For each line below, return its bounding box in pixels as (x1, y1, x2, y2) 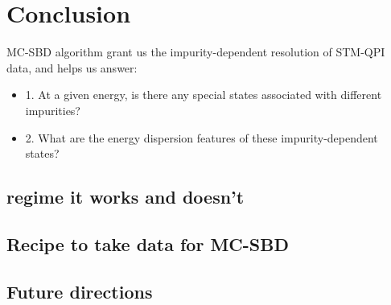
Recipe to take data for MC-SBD (6, 231, 289, 256)
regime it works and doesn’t (6, 184, 245, 209)
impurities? (25, 101, 80, 118)
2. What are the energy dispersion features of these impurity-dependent (25, 129, 378, 146)
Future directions (6, 278, 153, 303)
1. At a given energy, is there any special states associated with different (25, 86, 382, 103)
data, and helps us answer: (6, 59, 138, 76)
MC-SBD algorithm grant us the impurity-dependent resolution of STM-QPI (6, 43, 385, 60)
